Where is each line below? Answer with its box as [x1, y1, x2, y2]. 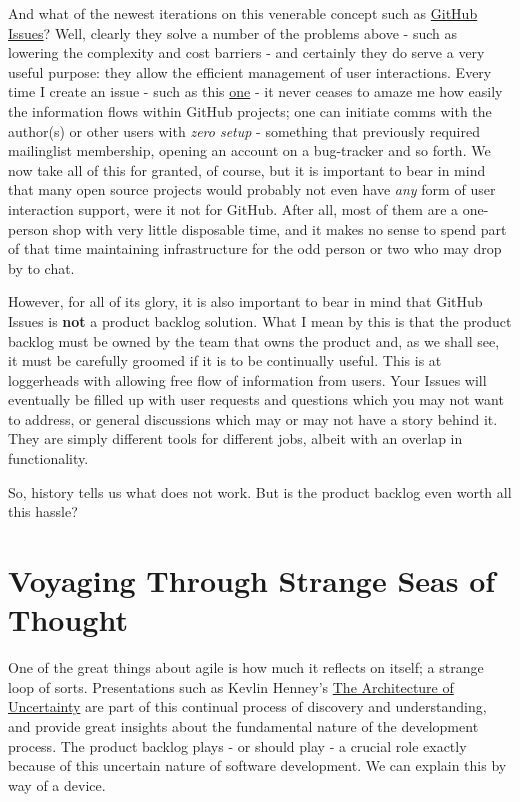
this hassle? [8, 501, 78, 522]
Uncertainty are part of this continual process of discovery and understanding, [8, 696, 487, 717]
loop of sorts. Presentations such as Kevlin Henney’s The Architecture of [8, 676, 454, 697]
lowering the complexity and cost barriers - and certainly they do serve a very [8, 42, 485, 63]
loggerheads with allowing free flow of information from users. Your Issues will [8, 369, 487, 390]
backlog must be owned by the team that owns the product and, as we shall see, [8, 330, 500, 351]
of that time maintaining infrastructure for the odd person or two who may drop [8, 238, 502, 259]
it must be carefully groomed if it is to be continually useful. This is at [8, 350, 442, 371]
